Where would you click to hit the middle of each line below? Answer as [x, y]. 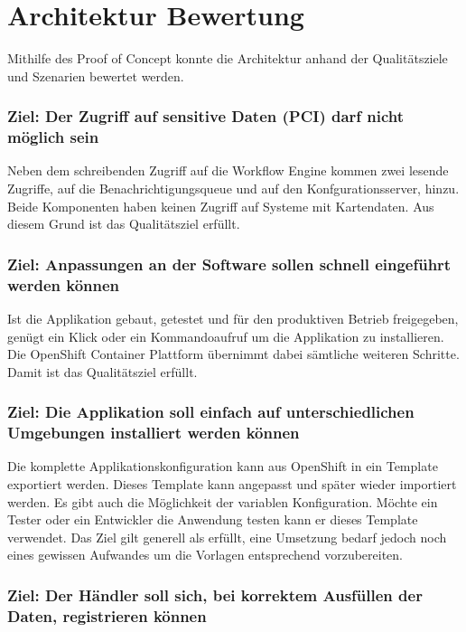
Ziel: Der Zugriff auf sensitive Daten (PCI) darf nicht [206, 116]
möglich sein [53, 137]
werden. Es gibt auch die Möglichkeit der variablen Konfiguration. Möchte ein [223, 501]
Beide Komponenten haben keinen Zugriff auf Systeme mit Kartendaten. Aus [221, 206]
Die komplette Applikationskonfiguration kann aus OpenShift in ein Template [223, 466]
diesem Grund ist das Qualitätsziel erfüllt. [124, 224]
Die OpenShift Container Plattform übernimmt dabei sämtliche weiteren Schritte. [233, 354]
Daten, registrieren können [107, 615]
